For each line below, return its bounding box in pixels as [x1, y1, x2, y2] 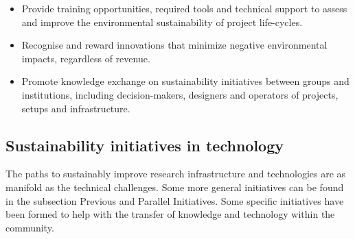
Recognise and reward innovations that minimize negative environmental [21, 38, 328, 52]
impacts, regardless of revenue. [21, 51, 150, 65]
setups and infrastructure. [21, 101, 130, 115]
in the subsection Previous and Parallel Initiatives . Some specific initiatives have [5, 193, 344, 207]
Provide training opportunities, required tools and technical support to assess [21, 1, 347, 15]
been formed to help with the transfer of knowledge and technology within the [5, 207, 335, 221]
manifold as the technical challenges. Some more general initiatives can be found [5, 179, 344, 194]
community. [5, 220, 54, 234]
